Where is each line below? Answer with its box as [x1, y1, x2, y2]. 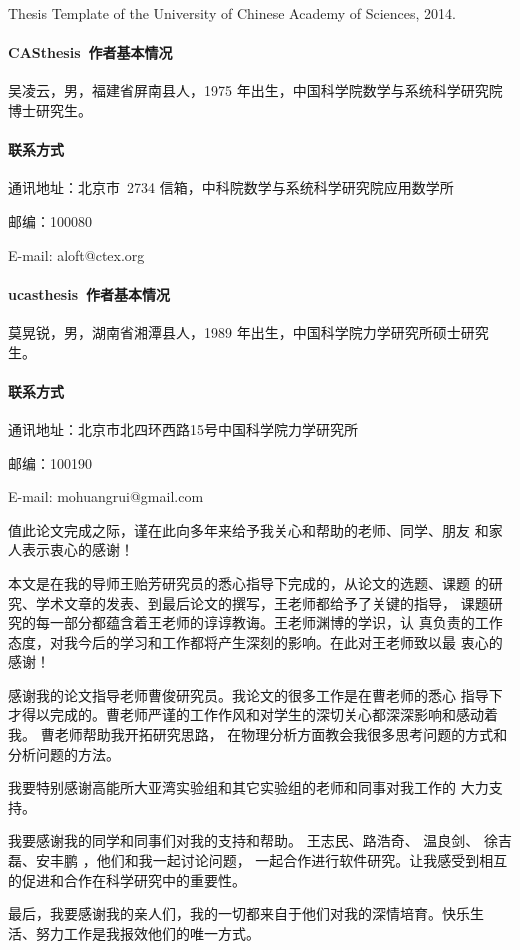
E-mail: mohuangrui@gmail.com [8, 486, 204, 507]
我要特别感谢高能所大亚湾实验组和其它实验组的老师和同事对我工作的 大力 [8, 777, 489, 798]
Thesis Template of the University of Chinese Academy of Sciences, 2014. [8, 3, 456, 23]
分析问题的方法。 [8, 743, 120, 764]
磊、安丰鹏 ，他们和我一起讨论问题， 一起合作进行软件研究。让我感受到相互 [8, 850, 508, 871]
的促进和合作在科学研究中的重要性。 [8, 869, 246, 890]
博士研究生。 [8, 99, 92, 120]
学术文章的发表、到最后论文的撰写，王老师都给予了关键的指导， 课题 [35, 592, 489, 613]
